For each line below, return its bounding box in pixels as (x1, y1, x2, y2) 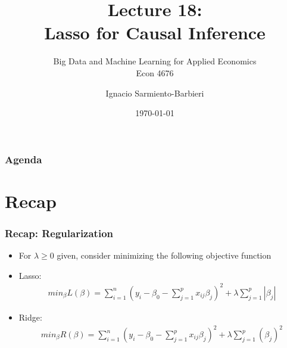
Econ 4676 (136, 66, 174, 79)
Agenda (5, 151, 42, 166)
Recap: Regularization (5, 225, 114, 240)
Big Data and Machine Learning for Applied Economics (53, 55, 257, 67)
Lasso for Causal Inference (44, 20, 266, 45)
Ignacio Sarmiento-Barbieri (105, 86, 204, 99)
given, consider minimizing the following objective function (57, 249, 272, 262)
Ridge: (18, 310, 42, 323)
